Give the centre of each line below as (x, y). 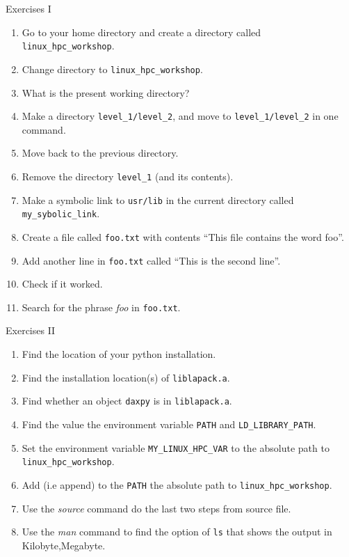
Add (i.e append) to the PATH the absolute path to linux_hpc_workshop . (177, 484)
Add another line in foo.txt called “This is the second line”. (151, 260)
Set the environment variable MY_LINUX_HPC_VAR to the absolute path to (176, 447)
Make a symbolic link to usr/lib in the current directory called (158, 199)
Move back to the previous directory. (100, 153)
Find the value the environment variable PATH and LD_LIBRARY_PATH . (169, 424)
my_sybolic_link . (61, 213)
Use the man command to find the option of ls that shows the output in (177, 532)
